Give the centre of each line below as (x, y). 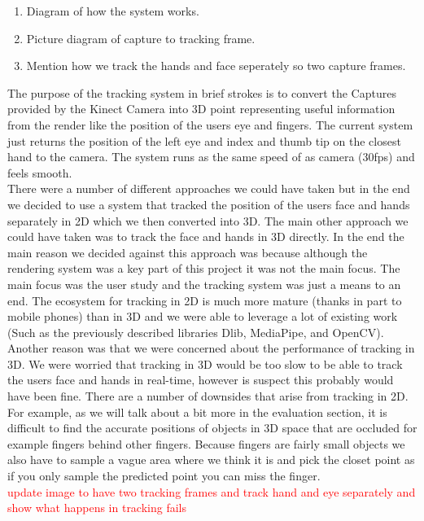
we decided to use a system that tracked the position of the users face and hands (209, 204)
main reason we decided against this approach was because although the (188, 252)
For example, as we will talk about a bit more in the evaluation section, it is (197, 412)
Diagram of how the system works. (113, 11)
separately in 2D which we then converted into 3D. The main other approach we (208, 220)
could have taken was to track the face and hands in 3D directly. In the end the (206, 236)
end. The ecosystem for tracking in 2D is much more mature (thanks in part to (205, 300)
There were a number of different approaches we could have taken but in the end (209, 188)
